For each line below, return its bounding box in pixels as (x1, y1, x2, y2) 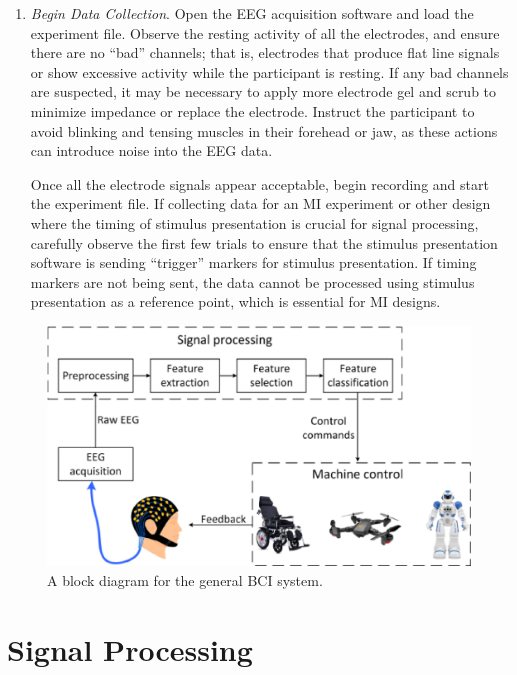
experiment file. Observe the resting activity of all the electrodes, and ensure (30, 22, 500, 43)
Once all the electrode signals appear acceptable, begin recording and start (30, 173, 489, 194)
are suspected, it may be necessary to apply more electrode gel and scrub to (30, 81, 497, 102)
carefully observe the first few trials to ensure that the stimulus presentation (30, 232, 498, 253)
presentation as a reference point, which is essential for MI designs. (30, 291, 441, 312)
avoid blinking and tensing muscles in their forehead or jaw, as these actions (30, 120, 498, 141)
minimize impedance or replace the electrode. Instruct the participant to (30, 100, 475, 121)
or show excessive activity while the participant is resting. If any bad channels (30, 61, 509, 82)
